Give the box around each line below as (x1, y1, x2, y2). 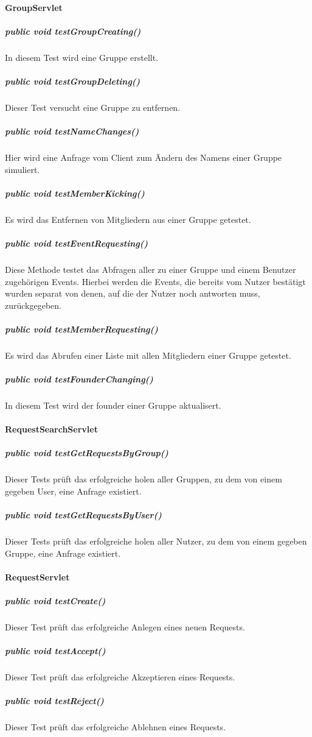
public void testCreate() (5, 594, 106, 607)
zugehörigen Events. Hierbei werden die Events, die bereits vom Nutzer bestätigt (5, 275, 306, 287)
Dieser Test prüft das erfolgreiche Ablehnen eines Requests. (5, 721, 226, 733)
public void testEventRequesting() (5, 237, 148, 249)
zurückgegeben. (5, 298, 61, 311)
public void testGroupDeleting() (5, 74, 140, 87)
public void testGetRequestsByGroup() (5, 446, 168, 459)
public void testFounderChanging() (5, 373, 153, 386)
